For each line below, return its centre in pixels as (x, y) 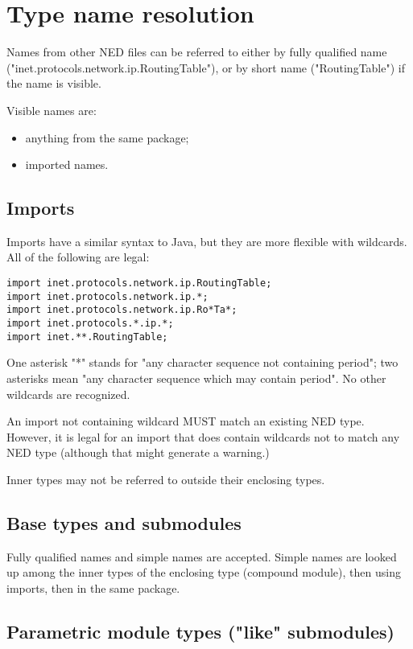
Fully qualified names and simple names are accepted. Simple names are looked (202, 556)
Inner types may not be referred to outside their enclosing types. (166, 479)
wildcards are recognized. (68, 394)
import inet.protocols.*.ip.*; (90, 324)
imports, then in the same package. (93, 587)
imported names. (67, 164)
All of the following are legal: (78, 257)
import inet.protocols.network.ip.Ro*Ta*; (122, 310)
